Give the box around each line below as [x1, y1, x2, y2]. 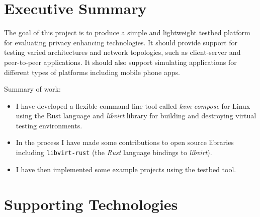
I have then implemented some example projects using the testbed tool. [16, 164, 236, 174]
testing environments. [16, 120, 82, 130]
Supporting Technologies [4, 193, 178, 214]
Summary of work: [4, 84, 61, 94]
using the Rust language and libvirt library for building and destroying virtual [16, 110, 256, 121]
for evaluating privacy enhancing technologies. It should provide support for [4, 37, 238, 47]
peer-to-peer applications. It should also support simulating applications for [4, 56, 237, 67]
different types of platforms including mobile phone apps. [4, 66, 180, 77]
